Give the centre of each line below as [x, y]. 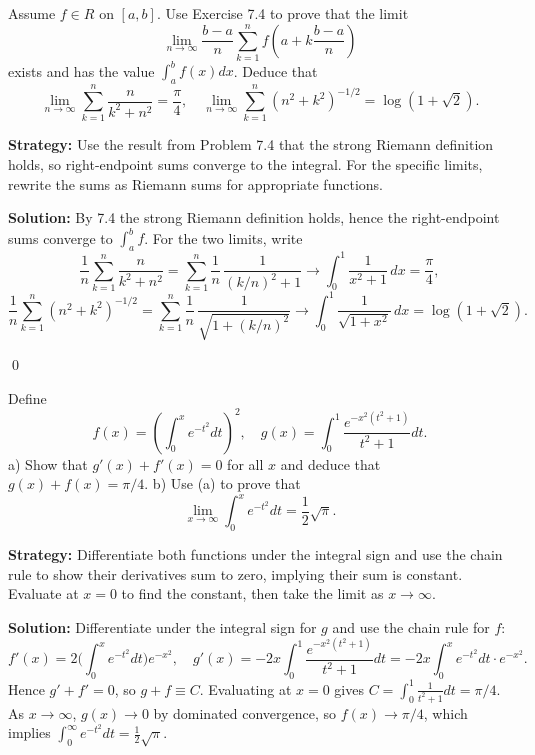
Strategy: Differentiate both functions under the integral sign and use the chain [255, 554]
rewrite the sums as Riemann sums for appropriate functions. [195, 183]
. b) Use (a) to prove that [222, 483]
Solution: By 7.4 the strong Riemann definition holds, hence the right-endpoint [254, 217]
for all [245, 463]
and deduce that [330, 463]
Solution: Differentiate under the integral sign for [162, 626]
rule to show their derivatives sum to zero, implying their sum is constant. [235, 573]
